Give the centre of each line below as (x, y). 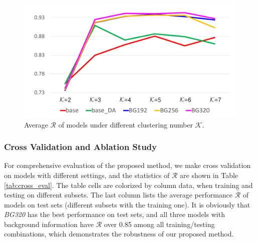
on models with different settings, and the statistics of (87, 175)
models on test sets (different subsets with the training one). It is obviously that (127, 204)
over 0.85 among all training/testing (159, 224)
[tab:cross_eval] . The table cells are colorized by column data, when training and (128, 185)
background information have (49, 224)
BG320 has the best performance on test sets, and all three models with (114, 214)
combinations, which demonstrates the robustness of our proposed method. (119, 234)
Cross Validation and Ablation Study (80, 147)
